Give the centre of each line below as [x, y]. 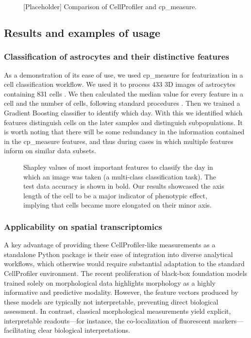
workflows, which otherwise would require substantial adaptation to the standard [124, 264]
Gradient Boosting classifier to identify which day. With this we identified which [123, 112]
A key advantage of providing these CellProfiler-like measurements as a [110, 245]
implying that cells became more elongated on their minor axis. [117, 205]
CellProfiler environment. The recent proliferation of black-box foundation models [126, 273]
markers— [228, 320]
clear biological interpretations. [84, 330]
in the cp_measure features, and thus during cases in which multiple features [119, 141]
